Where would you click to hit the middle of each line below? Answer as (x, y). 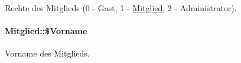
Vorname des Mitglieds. (47, 53)
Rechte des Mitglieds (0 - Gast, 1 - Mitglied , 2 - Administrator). (121, 8)
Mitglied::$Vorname (46, 31)
